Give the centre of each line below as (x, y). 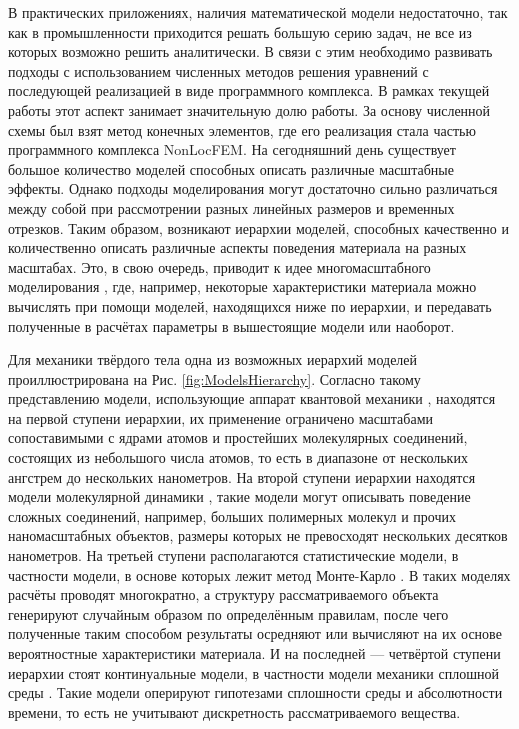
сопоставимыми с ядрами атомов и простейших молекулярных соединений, (238, 437)
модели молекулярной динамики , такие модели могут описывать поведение (239, 496)
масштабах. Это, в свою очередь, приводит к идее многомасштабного (219, 266)
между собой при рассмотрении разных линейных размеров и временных (231, 207)
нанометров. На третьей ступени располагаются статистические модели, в (233, 555)
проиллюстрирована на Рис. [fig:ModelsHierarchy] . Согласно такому (214, 378)
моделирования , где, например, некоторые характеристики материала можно (242, 286)
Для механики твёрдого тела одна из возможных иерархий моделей (213, 359)
